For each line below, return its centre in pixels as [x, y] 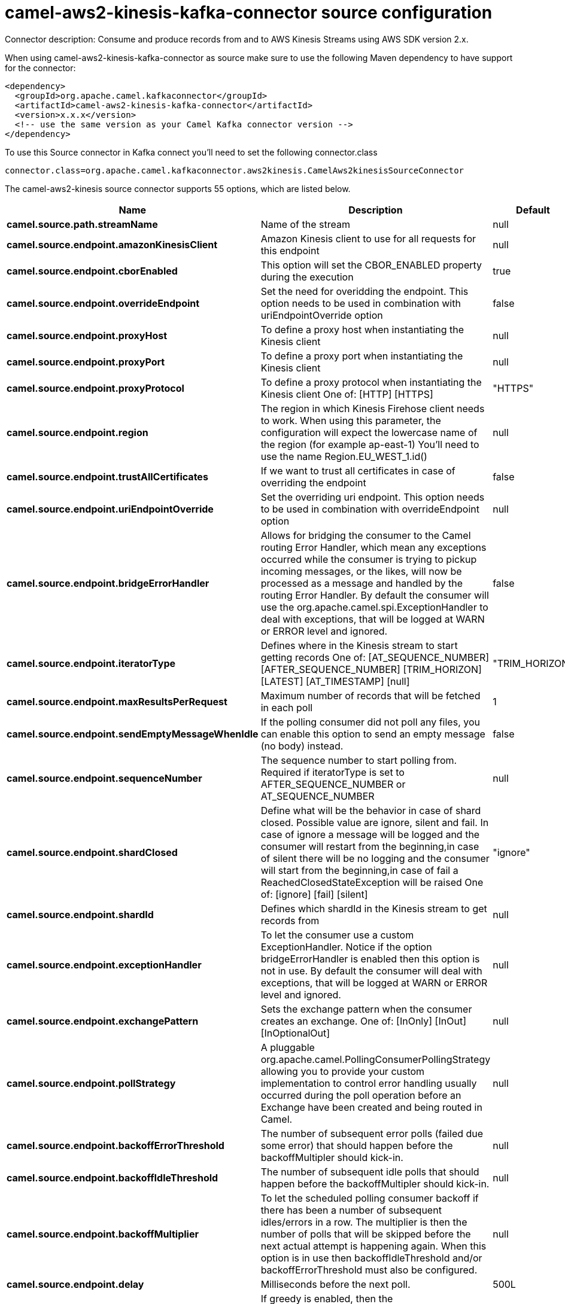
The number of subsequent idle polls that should [370, 1172]
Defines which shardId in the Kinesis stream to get [374, 908]
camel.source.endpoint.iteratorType [91, 663]
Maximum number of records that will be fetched [370, 695]
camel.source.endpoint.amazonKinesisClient [112, 244]
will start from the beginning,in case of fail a [359, 870]
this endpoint [290, 250]
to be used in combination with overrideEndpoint [370, 509]
